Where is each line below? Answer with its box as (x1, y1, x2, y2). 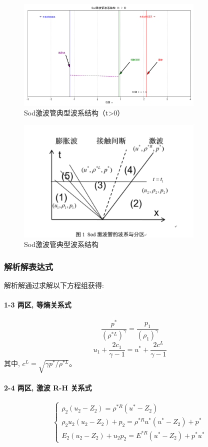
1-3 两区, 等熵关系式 (4, 299, 71, 310)
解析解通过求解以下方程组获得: (4, 280, 104, 290)
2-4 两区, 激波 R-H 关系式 (4, 382, 92, 392)
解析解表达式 (4, 260, 53, 272)
